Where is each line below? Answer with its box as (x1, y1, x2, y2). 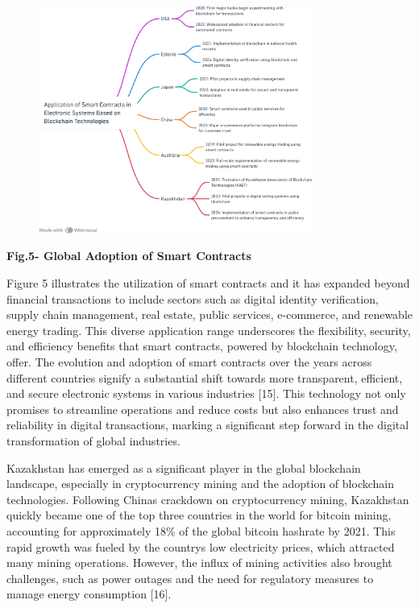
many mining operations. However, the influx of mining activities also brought (6, 554, 392, 571)
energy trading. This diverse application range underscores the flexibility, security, (6, 321, 411, 338)
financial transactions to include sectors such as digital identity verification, (6, 290, 379, 307)
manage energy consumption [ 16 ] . (6, 585, 172, 602)
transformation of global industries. (6, 432, 180, 449)
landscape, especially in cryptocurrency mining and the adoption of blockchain (6, 475, 394, 492)
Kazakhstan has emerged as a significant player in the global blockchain (6, 459, 361, 476)
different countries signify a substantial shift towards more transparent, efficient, (6, 369, 403, 386)
